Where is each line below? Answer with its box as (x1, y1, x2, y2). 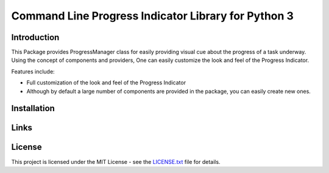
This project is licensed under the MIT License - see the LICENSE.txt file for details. (11, 158, 221, 165)
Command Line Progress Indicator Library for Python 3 (11, 9, 294, 22)
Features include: (11, 67, 55, 75)
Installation (11, 103, 55, 114)
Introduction (11, 32, 60, 42)
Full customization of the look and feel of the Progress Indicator (26, 79, 186, 86)
